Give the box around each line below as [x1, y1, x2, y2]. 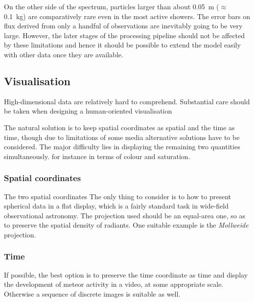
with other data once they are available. [4, 49, 123, 59]
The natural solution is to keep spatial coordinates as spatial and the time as [4, 122, 235, 132]
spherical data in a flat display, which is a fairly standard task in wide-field [4, 201, 229, 211]
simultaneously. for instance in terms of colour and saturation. [4, 151, 190, 161]
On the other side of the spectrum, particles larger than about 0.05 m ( [4, 1, 219, 11]
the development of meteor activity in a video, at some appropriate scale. [4, 279, 224, 289]
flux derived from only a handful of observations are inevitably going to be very [4, 21, 243, 31]
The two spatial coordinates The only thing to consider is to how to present [4, 191, 231, 201]
